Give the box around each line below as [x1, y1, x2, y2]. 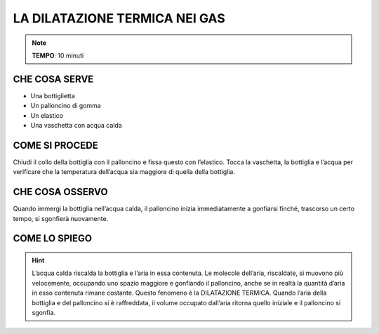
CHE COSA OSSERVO [13, 186, 108, 198]
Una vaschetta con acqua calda [30, 121, 122, 130]
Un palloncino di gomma [30, 102, 101, 110]
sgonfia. [32, 308, 56, 316]
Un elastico [30, 111, 63, 119]
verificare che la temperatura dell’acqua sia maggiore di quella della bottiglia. [13, 168, 235, 176]
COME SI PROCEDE [13, 139, 98, 151]
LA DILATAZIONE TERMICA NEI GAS [13, 11, 226, 26]
